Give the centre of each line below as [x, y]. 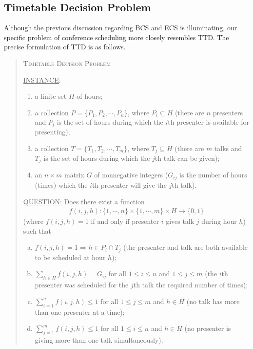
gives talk [180, 221]
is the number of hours [213, 175]
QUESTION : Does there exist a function [84, 201]
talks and [228, 148]
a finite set [51, 96]
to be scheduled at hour [70, 257]
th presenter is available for [208, 122]
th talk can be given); [187, 158]
